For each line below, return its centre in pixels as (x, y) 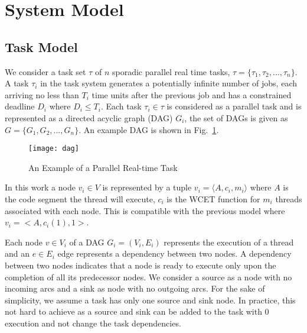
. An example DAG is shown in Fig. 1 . (149, 129)
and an (17, 253)
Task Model (41, 46)
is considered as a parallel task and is (234, 106)
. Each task (121, 106)
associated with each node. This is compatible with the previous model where (145, 210)
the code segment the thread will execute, (80, 198)
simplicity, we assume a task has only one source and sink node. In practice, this (150, 300)
